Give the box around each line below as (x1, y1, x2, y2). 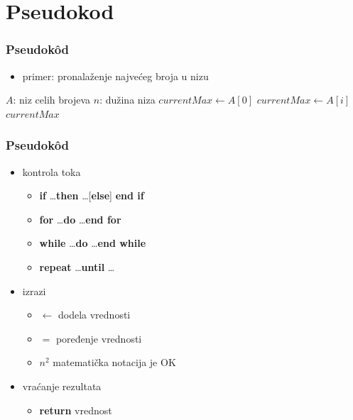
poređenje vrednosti (55, 331, 142, 346)
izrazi (22, 283, 46, 298)
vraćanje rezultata (22, 378, 102, 393)
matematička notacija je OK (53, 355, 176, 370)
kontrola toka (22, 164, 81, 179)
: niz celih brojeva (13, 92, 91, 107)
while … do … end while (39, 236, 146, 250)
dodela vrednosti (58, 307, 131, 322)
